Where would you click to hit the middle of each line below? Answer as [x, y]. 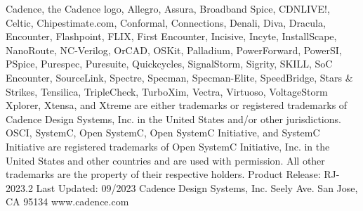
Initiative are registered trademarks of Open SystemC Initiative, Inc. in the [168, 146]
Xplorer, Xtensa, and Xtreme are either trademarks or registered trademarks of [177, 105]
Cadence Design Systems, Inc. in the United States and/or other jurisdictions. [173, 119]
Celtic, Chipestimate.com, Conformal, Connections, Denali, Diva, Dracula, [166, 22]
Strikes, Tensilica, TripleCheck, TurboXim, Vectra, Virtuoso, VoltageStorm [167, 91]
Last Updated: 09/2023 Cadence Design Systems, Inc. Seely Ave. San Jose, [197, 187]
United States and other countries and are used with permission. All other [165, 160]
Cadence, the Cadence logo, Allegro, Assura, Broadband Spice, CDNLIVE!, [168, 8]
